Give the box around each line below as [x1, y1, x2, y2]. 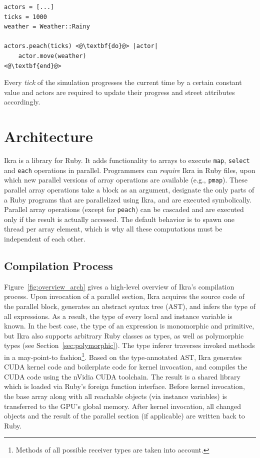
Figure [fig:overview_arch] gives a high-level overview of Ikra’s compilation [4, 281, 234, 291]
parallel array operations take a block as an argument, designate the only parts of [4, 184, 254, 195]
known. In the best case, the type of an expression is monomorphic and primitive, [4, 320, 254, 331]
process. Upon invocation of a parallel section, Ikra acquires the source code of [4, 291, 244, 301]
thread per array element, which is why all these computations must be [4, 223, 222, 234]
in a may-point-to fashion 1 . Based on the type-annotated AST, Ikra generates [4, 350, 242, 362]
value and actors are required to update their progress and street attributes [4, 86, 235, 97]
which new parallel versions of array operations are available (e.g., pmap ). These [4, 174, 247, 185]
